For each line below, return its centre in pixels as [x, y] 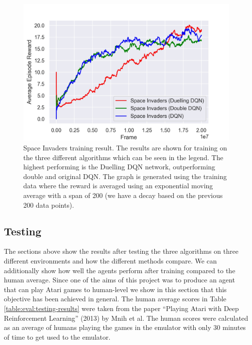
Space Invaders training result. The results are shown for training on [125, 147]
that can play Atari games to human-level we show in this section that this [115, 289]
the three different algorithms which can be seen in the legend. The [123, 157]
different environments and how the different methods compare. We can [110, 260]
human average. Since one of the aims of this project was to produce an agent [119, 280]
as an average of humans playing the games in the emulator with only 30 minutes [125, 327]
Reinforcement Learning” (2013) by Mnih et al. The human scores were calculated [126, 318]
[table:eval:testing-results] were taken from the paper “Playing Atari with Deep [121, 308]
